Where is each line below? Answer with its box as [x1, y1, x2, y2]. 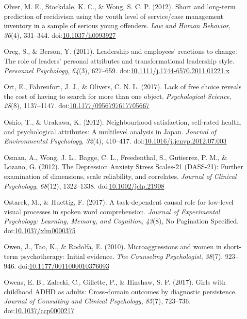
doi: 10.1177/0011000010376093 [18, 260, 110, 271]
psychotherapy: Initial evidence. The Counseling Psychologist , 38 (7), [20, 251, 223, 261]
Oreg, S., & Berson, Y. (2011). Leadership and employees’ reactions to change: [4, 46, 237, 56]
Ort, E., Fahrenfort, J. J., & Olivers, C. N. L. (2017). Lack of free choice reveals [4, 81, 242, 92]
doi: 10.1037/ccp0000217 [4, 305, 74, 316]
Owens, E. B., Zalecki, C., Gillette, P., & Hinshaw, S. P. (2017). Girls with [4, 277, 226, 287]
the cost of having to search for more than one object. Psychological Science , [4, 91, 231, 101]
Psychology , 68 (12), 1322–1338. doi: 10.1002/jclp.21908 [4, 180, 165, 191]
